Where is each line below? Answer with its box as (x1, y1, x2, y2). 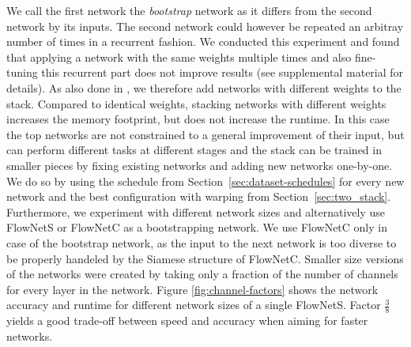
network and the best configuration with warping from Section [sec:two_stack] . (6, 188, 391, 205)
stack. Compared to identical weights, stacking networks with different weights (6, 95, 386, 111)
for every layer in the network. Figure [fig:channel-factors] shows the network (6, 281, 379, 297)
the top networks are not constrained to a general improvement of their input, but (6, 126, 405, 142)
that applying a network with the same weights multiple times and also (6, 48, 352, 65)
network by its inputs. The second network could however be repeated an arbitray (6, 17, 404, 34)
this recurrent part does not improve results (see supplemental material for (41, 64, 404, 81)
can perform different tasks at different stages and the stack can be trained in (6, 141, 382, 158)
